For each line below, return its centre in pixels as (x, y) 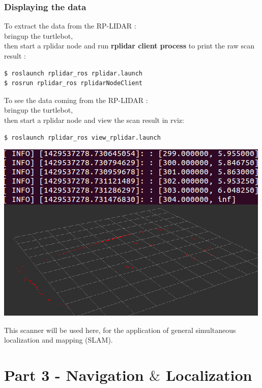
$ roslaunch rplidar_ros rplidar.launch (74, 73)
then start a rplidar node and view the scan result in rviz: (94, 120)
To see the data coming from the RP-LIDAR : (76, 100)
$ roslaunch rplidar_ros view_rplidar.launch (82, 137)
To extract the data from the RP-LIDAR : (70, 26)
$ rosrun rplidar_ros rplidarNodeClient (74, 83)
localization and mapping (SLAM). (59, 340)
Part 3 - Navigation (74, 375)
